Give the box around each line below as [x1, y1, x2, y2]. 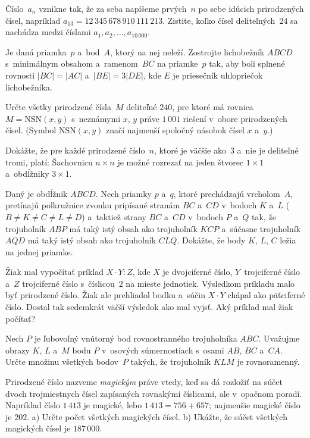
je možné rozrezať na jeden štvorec [117, 155, 244, 168]
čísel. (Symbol [5, 124, 57, 136]
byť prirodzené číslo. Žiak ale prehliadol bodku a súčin [5, 289, 205, 301]
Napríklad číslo [5, 399, 60, 411]
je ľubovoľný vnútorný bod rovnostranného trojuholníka [34, 332, 237, 345]
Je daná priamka [5, 45, 67, 58]
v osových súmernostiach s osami [101, 343, 224, 356]
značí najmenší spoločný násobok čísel [105, 124, 245, 136]
